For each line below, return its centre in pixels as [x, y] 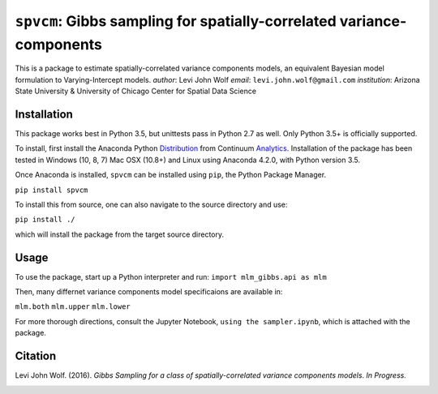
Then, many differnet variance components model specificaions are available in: [149, 292]
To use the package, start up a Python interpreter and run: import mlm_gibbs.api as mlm [171, 276]
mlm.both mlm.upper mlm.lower [73, 307]
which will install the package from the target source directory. [120, 234]
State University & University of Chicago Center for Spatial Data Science [136, 91]
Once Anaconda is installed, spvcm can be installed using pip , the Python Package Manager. [171, 175]
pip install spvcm [52, 190]
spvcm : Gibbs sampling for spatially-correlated [176, 21]
